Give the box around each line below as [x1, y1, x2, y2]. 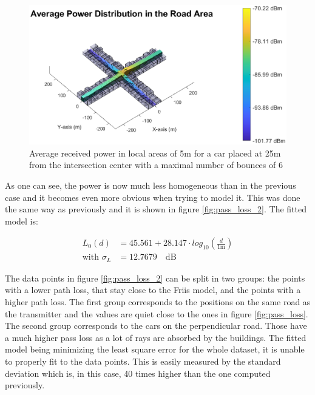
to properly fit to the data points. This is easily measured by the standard [5, 355, 281, 368]
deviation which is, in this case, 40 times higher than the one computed [5, 366, 271, 379]
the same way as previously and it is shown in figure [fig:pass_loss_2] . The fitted [5, 203, 307, 215]
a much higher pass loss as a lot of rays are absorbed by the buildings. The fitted [5, 331, 307, 343]
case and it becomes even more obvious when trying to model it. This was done [5, 191, 300, 203]
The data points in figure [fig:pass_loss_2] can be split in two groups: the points [5, 271, 305, 284]
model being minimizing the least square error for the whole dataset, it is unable [5, 343, 305, 356]
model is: [5, 214, 38, 227]
